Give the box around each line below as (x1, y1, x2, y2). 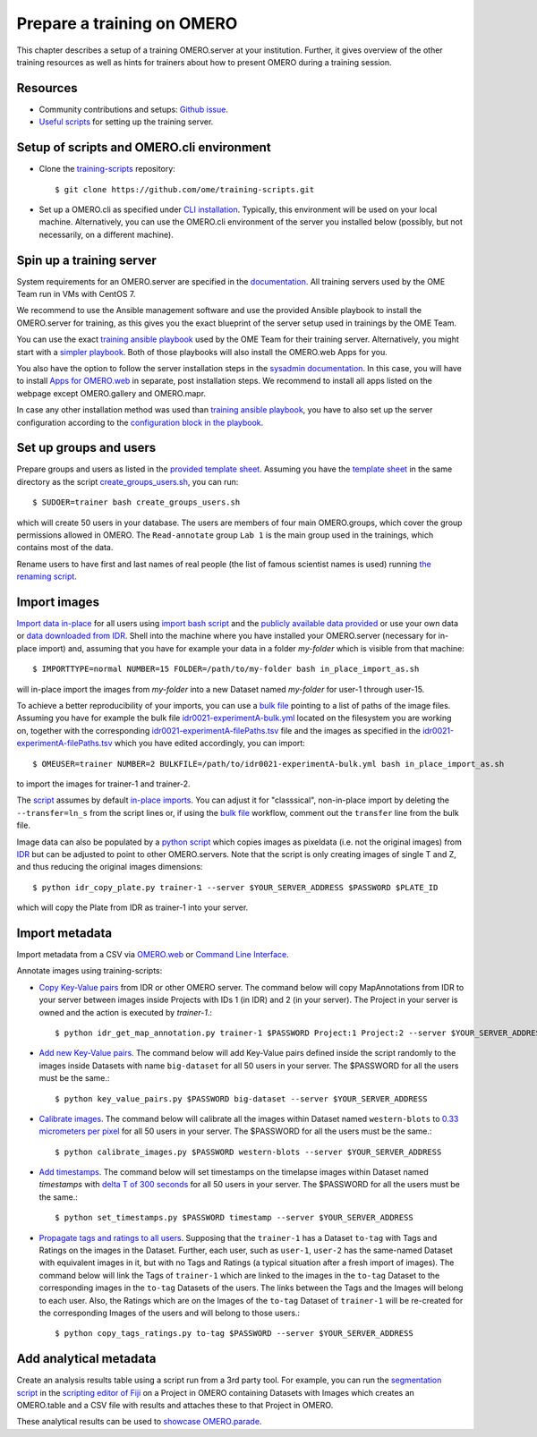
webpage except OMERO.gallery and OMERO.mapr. (16, 387, 206, 398)
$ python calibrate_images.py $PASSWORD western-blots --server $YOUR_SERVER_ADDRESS (55, 1146, 442, 1157)
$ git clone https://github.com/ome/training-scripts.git (55, 184, 315, 194)
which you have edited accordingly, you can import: (114, 738, 306, 749)
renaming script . (16, 571, 78, 582)
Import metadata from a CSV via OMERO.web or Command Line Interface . (16, 949, 290, 959)
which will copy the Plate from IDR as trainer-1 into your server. (16, 902, 249, 913)
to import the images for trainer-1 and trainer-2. (16, 778, 192, 789)
